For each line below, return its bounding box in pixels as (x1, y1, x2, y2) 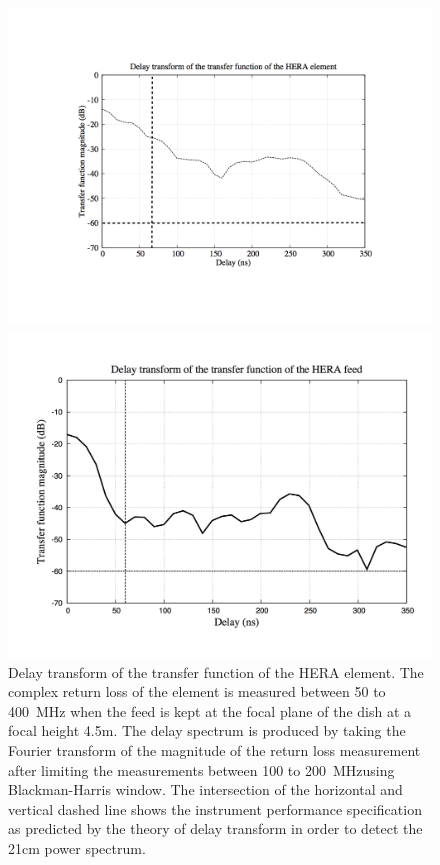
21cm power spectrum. (8, 838, 146, 859)
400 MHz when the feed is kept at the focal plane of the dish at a (8, 700, 412, 721)
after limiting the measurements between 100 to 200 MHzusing (8, 759, 395, 780)
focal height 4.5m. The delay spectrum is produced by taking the (8, 720, 406, 741)
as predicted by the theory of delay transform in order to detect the (8, 818, 423, 839)
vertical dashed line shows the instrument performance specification (8, 798, 422, 819)
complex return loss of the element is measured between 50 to (8, 681, 386, 702)
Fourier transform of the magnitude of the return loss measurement (8, 740, 421, 761)
